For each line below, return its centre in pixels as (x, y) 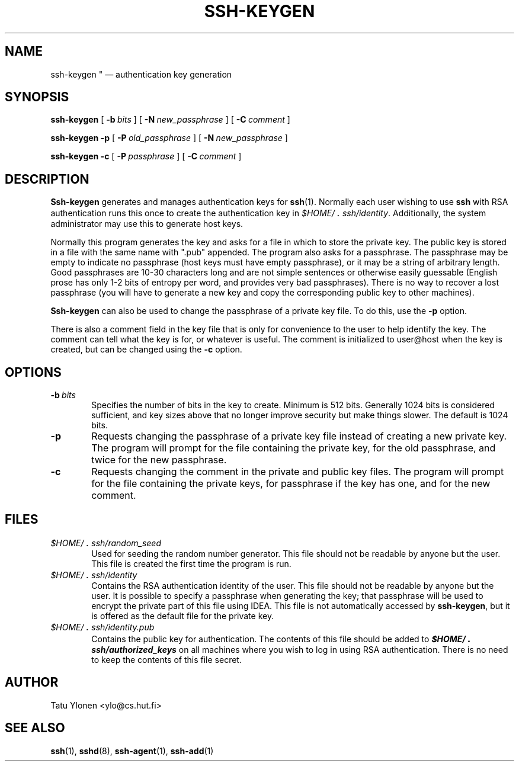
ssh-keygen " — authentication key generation (141, 74)
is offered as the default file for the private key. (183, 616)
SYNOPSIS (37, 97)
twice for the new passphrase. (159, 460)
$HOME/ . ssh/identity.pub (102, 626)
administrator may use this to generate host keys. (147, 224)
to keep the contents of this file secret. (166, 659)
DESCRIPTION (47, 179)
